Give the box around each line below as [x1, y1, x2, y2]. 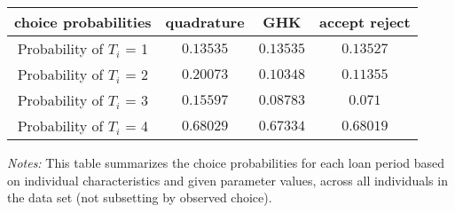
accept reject [319, 12, 411, 32]
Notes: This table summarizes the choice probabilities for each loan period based [7, 154, 445, 171]
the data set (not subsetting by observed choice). [7, 188, 272, 207]
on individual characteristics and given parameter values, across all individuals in [7, 170, 448, 189]
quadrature [165, 12, 245, 32]
